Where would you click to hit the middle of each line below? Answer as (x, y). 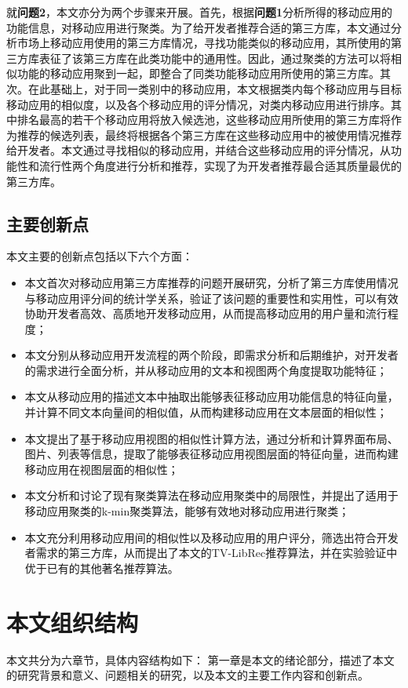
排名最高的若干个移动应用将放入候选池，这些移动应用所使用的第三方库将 (204, 120)
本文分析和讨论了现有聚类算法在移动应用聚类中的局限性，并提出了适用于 (211, 495)
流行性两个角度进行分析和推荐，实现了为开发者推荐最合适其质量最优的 (220, 165)
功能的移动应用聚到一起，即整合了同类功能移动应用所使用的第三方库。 (198, 73)
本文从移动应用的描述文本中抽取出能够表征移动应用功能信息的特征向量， (211, 397)
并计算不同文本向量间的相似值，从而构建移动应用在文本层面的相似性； (206, 412)
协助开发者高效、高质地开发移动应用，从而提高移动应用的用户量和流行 (206, 313)
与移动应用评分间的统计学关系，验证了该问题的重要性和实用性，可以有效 (211, 298)
